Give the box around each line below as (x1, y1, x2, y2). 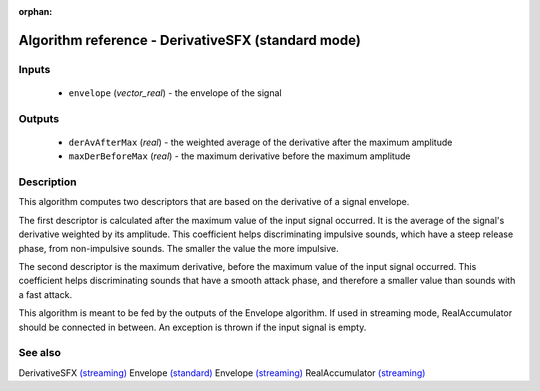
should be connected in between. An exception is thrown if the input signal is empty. (18, 321, 367, 333)
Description (18, 175, 77, 189)
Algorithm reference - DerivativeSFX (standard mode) (18, 31, 362, 49)
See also (18, 346, 62, 360)
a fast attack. (18, 288, 73, 300)
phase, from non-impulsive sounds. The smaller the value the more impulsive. (18, 242, 339, 254)
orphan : (18, 6, 53, 17)
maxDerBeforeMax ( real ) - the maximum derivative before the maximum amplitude (68, 150, 411, 162)
